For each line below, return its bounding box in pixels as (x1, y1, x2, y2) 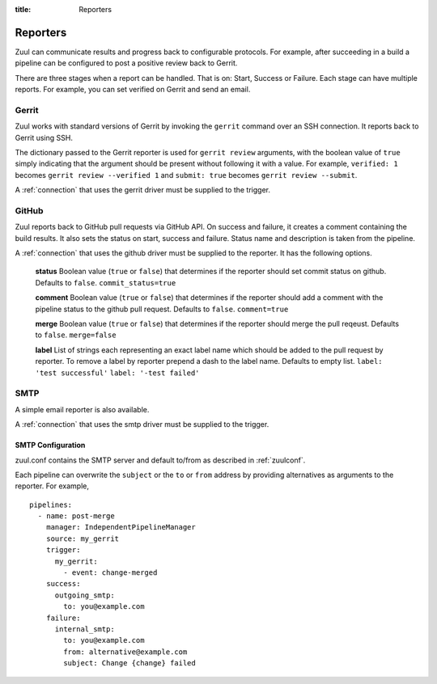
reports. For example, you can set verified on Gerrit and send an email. (15, 85, 251, 95)
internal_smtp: (54, 625, 115, 634)
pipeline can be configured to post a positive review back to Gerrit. (15, 58, 238, 68)
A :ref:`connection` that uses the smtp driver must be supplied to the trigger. (15, 420, 269, 429)
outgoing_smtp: (54, 590, 115, 600)
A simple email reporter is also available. (15, 404, 150, 414)
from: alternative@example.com (63, 647, 188, 657)
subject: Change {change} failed (63, 659, 196, 668)
